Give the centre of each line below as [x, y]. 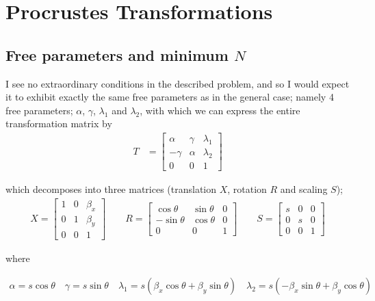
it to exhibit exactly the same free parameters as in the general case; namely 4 [170, 97]
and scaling [304, 189]
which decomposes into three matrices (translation [111, 189]
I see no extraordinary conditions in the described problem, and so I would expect [178, 83]
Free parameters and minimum [117, 54]
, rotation [247, 189]
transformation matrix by [59, 123]
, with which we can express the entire [220, 110]
